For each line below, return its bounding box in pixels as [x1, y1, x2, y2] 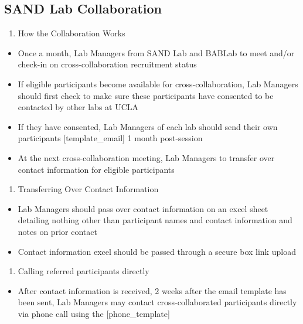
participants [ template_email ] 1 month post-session [18, 132, 203, 144]
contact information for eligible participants [18, 163, 175, 175]
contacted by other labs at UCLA [18, 101, 139, 113]
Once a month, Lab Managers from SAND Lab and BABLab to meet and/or [18, 46, 295, 59]
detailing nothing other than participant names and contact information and [18, 214, 292, 226]
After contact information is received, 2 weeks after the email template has [18, 284, 287, 296]
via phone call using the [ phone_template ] [18, 307, 170, 319]
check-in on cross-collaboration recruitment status [18, 58, 197, 70]
